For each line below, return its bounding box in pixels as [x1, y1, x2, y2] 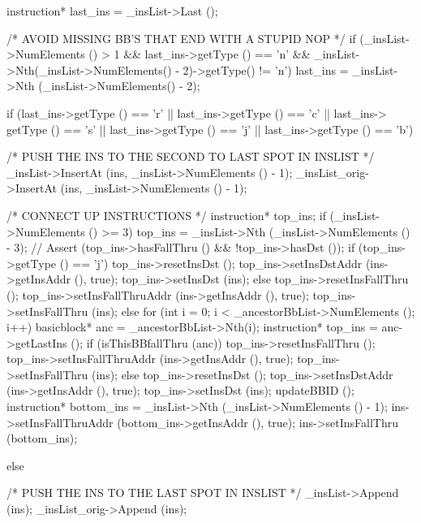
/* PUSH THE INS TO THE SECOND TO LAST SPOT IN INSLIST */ [6, 148, 375, 165]
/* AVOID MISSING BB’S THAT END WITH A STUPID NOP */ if [6, 29, 356, 46]
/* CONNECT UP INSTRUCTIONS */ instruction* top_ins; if [6, 206, 326, 223]
